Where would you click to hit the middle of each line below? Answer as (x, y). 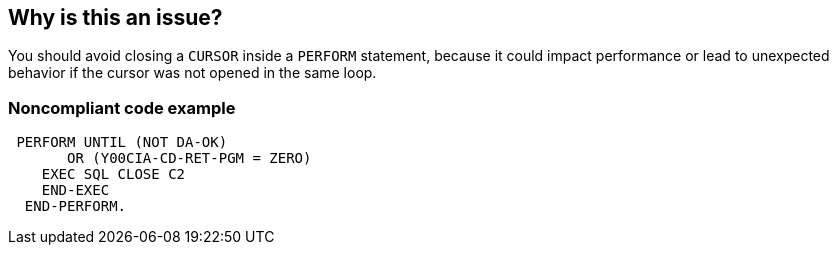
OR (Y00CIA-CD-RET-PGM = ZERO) (189, 158)
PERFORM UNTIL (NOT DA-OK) (122, 142)
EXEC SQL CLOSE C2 (113, 174)
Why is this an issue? (115, 17)
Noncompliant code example (122, 107)
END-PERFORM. (75, 206)
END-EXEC (75, 190)
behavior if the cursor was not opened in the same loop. (192, 73)
